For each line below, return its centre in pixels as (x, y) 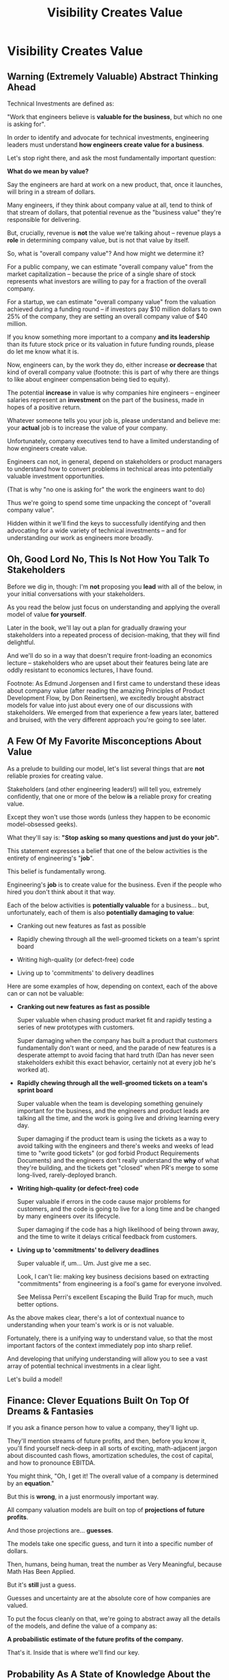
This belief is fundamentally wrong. (57, 871)
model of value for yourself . (47, 614)
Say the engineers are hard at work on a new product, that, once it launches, (115, 184)
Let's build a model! (35, 1379)
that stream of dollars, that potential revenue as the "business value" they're (114, 212)
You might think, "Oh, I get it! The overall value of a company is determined (113, 1476)
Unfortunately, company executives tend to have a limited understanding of (113, 441)
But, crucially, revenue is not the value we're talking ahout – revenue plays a (114, 233)
